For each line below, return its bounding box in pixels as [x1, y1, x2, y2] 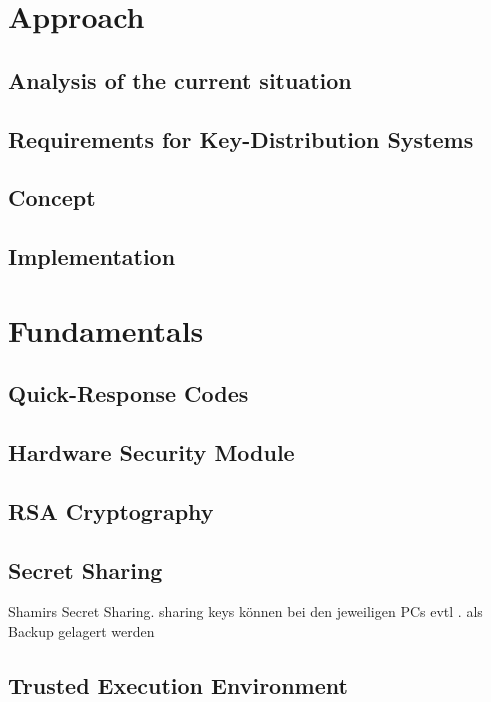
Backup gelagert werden [8, 621, 155, 642]
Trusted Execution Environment [8, 670, 348, 700]
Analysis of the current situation [8, 64, 352, 95]
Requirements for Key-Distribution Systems [8, 123, 474, 154]
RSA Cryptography [8, 495, 214, 526]
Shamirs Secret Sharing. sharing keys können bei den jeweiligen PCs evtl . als [8, 601, 483, 622]
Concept [8, 182, 96, 213]
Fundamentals [8, 309, 204, 350]
